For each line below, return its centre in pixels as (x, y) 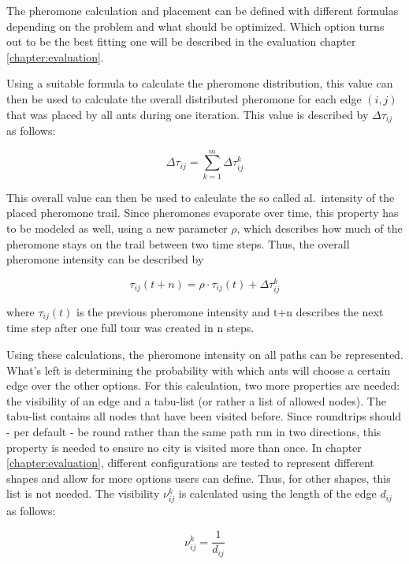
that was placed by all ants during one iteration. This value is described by (188, 114)
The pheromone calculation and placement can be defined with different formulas (203, 10)
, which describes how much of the (320, 228)
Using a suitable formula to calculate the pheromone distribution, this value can (200, 83)
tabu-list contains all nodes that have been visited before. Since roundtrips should (204, 416)
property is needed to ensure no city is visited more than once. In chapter (184, 447)
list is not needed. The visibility (83, 493)
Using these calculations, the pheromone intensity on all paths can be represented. (205, 354)
